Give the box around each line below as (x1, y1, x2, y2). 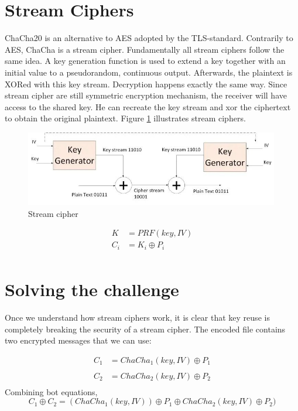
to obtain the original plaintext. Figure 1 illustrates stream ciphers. (5, 112, 246, 124)
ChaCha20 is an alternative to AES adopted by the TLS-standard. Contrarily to (5, 32, 293, 44)
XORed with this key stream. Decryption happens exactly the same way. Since (5, 77, 287, 90)
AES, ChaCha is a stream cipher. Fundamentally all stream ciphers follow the (5, 43, 285, 55)
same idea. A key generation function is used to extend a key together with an (5, 55, 286, 67)
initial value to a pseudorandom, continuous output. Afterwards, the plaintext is (5, 66, 293, 78)
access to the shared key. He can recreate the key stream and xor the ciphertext (5, 100, 291, 113)
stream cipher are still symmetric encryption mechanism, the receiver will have (5, 89, 287, 101)
